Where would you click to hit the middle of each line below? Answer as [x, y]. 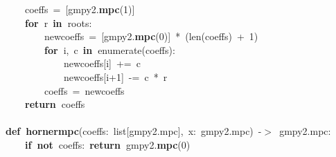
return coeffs [55, 104]
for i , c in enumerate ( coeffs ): [110, 49]
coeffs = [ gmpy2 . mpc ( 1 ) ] [80, 9]
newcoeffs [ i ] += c [102, 63]
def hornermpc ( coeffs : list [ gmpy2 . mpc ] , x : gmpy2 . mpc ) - [134, 131]
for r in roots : [59, 22]
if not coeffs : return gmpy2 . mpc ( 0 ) [108, 144]
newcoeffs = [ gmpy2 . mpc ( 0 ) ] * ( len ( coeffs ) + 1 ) [151, 36]
